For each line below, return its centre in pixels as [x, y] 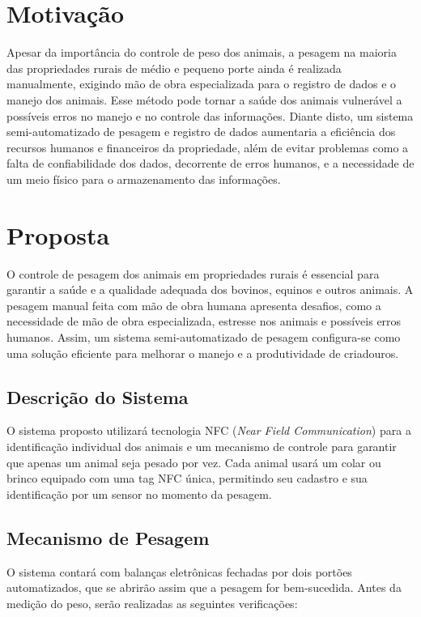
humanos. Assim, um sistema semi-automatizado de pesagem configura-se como [204, 336]
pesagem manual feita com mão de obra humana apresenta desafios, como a [194, 305]
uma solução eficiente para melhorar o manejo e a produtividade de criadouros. [203, 353]
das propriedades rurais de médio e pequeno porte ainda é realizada [174, 68]
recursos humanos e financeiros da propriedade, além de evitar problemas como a [208, 147]
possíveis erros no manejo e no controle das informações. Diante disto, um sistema [210, 115]
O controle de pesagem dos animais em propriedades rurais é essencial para [193, 273]
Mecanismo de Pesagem [108, 537]
